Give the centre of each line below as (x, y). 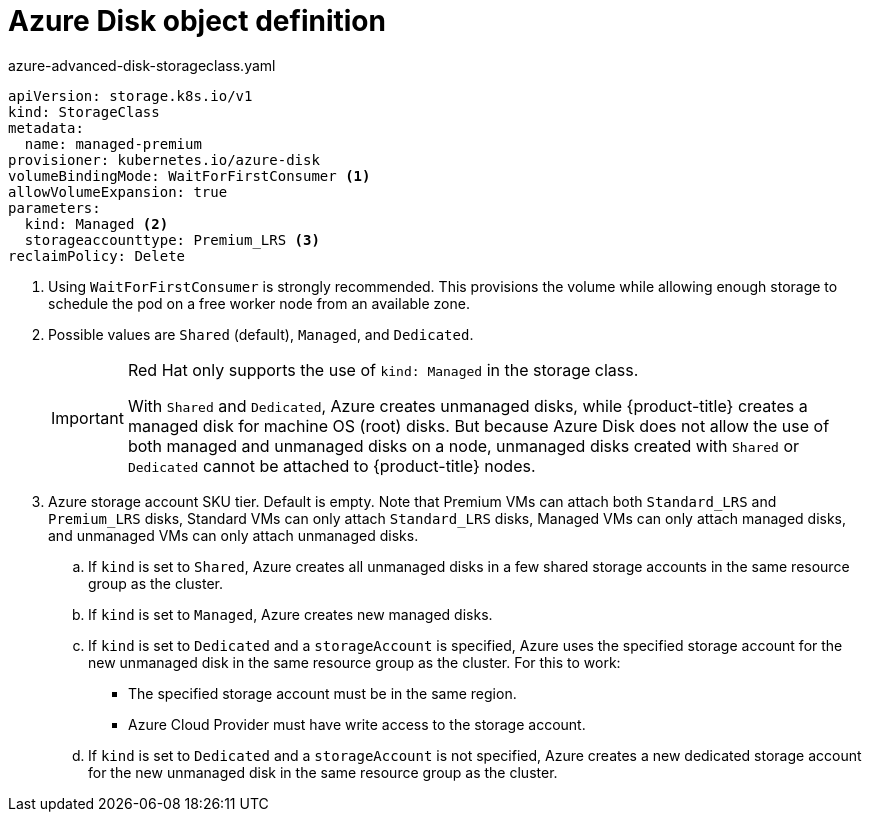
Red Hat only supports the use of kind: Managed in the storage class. (383, 369)
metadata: (46, 127)
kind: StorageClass (84, 111)
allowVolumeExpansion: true (118, 191)
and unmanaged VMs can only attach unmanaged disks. (233, 535)
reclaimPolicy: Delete (97, 255)
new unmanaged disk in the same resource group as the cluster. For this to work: (354, 662)
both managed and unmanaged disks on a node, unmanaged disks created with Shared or (463, 445)
